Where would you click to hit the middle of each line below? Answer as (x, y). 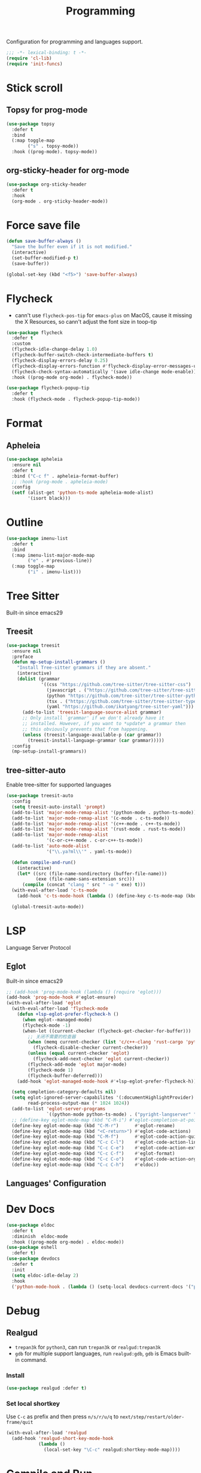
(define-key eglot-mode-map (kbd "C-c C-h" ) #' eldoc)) (86, 1165)
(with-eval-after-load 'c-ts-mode (54, 890)
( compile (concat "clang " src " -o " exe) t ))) (84, 885)
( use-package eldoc (31, 1225)
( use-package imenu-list (37, 538)
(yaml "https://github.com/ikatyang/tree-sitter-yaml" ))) (120, 707)
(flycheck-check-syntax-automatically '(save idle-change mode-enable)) (104, 372)
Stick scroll (34, 88)
